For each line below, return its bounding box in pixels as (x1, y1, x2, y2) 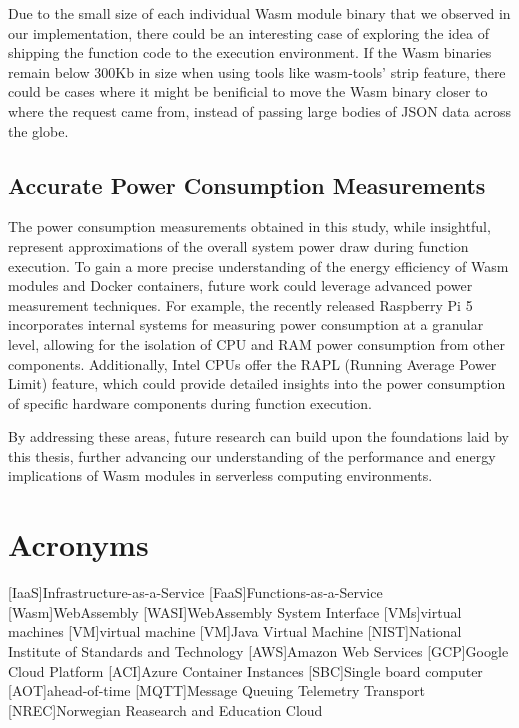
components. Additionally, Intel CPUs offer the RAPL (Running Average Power (8, 353, 497, 374)
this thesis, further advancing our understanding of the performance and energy (8, 445, 496, 466)
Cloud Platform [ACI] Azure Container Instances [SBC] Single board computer (8, 660, 483, 681)
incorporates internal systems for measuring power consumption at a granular (8, 314, 484, 335)
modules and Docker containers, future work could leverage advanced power (8, 275, 473, 296)
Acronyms (8, 524, 149, 565)
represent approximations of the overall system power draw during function (8, 235, 469, 256)
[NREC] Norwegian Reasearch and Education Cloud (8, 699, 323, 720)
